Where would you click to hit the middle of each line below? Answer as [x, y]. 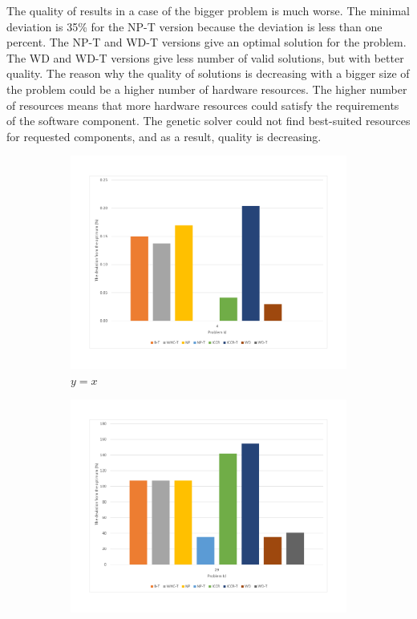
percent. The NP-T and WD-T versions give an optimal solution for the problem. [206, 42]
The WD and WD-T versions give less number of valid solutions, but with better [205, 57]
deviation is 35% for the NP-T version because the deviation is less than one [194, 26]
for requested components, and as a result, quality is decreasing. [164, 136]
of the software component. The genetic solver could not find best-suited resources [208, 121]
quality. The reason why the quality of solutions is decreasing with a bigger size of [208, 73]
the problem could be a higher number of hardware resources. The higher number [207, 89]
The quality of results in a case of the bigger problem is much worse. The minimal [208, 10]
